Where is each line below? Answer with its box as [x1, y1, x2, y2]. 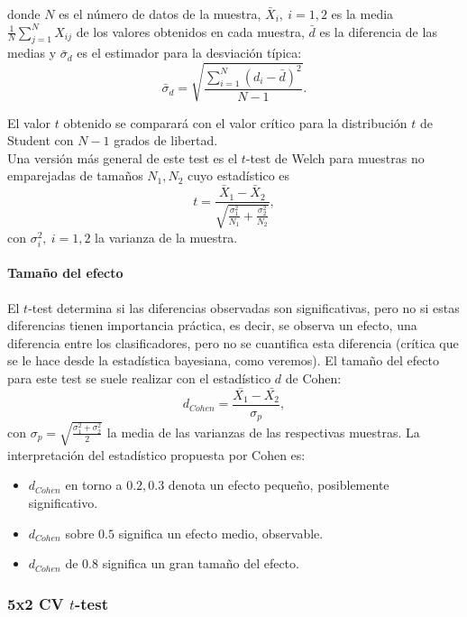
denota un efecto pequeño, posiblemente [168, 475, 389, 494]
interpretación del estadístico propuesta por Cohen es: [7, 445, 306, 464]
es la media [331, 5, 394, 23]
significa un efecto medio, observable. [118, 523, 324, 542]
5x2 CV [7, 592, 64, 614]
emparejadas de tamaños [7, 166, 143, 185]
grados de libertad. [114, 131, 218, 150]
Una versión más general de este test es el [7, 148, 238, 167]
